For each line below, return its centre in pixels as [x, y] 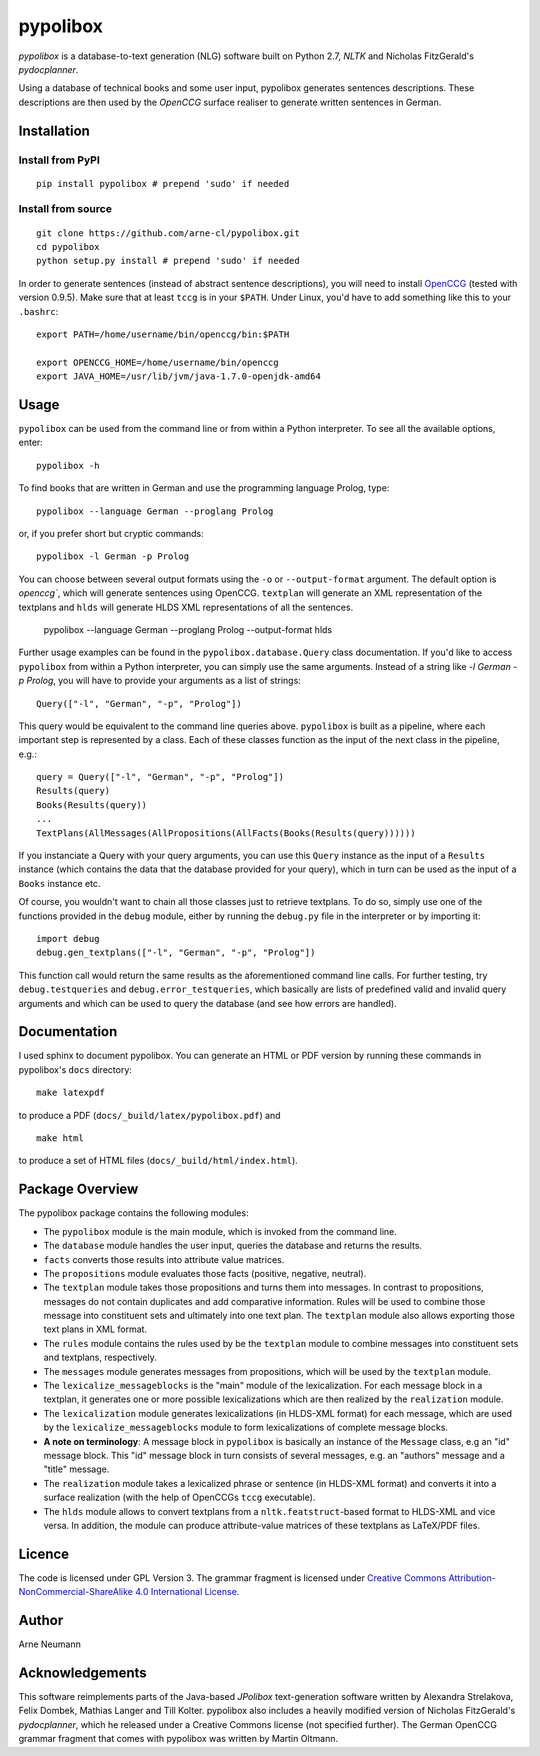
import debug [68, 938]
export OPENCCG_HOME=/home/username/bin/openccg [157, 362]
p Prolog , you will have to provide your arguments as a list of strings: [160, 681]
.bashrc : [38, 311]
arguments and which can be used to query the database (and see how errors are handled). [207, 1003]
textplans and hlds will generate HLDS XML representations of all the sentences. [186, 607]
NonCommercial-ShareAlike [76, 1592]
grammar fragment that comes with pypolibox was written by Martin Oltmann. [178, 1739]
